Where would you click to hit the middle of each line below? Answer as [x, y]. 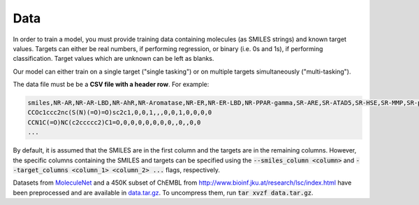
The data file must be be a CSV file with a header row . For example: [111, 85]
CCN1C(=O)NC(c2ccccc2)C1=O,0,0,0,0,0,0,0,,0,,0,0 [114, 122]
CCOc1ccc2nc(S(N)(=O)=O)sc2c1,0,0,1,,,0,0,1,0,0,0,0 [120, 113]
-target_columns [41, 170]
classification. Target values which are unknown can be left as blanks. [113, 59]
